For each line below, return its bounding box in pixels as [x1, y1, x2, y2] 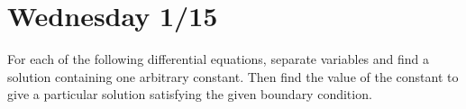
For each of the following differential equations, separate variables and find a [7, 50, 430, 68]
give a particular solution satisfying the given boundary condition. [7, 85, 372, 104]
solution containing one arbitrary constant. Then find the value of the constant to [7, 67, 459, 86]
